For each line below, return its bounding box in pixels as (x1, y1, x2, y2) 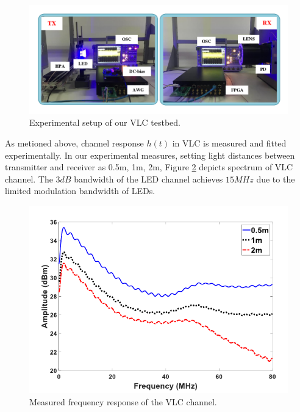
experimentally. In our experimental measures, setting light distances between (5, 148, 295, 161)
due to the (256, 172, 295, 185)
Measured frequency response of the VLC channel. (29, 396, 217, 408)
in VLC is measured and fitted (172, 137, 287, 150)
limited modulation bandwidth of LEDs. (5, 184, 155, 197)
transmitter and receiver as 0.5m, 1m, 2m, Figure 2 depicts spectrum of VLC (5, 161, 293, 173)
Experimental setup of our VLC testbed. (29, 116, 180, 129)
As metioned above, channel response (5, 137, 144, 150)
